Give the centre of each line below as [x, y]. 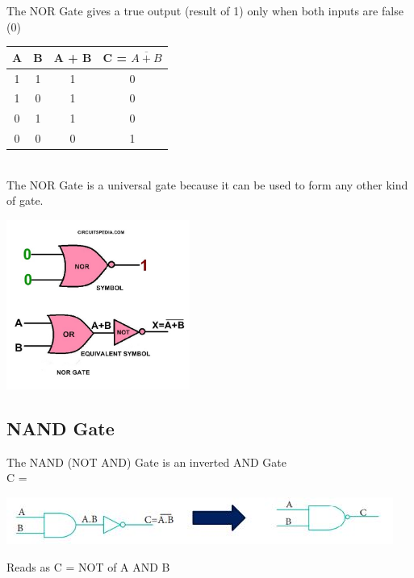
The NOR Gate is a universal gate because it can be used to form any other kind [207, 184]
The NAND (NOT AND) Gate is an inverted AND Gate [146, 462]
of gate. [25, 200]
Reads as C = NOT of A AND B [88, 566]
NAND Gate [61, 428]
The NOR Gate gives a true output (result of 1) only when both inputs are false [205, 10]
